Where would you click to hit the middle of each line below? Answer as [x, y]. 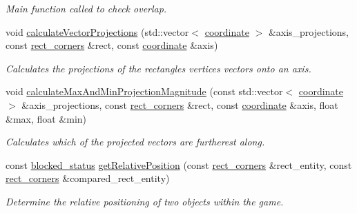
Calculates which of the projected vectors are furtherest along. [135, 142]
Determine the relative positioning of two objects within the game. [145, 201]
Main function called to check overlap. [86, 8]
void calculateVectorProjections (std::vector [97, 31]
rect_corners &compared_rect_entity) [88, 178]
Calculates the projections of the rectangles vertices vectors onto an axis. [158, 68]
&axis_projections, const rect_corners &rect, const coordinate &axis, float [180, 104]
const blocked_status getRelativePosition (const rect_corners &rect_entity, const [179, 164]
